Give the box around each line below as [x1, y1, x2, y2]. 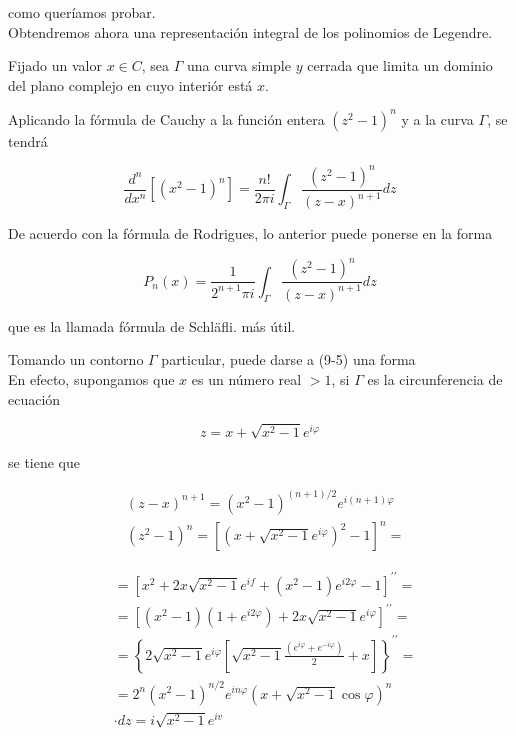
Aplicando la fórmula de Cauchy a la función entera [8, 108, 325, 129]
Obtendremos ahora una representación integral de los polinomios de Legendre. [8, 21, 493, 42]
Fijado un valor [8, 55, 102, 76]
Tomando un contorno [8, 349, 144, 370]
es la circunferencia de [367, 369, 503, 389]
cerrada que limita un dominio [307, 55, 493, 76]
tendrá [8, 130, 48, 151]
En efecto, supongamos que [8, 369, 175, 389]
